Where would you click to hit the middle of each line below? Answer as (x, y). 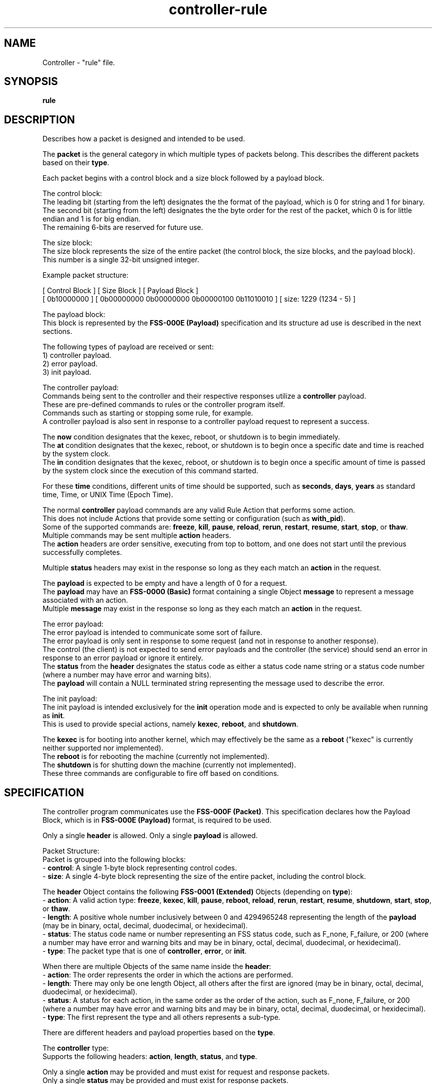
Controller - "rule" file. (79, 62)
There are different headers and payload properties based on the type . (159, 1033)
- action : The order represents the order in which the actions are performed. (168, 975)
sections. (57, 331)
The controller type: (76, 1048)
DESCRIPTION (40, 119)
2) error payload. (70, 364)
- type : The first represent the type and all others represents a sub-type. (162, 1017)
